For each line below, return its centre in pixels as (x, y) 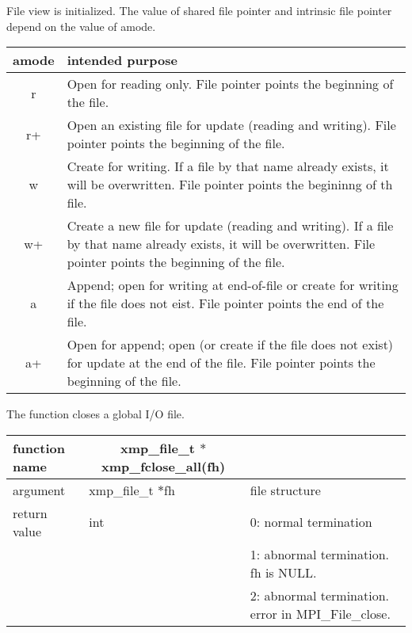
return (30, 513)
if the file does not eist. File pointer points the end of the (225, 303)
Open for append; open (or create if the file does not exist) (230, 345)
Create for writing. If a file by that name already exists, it (228, 166)
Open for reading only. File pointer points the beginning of (230, 84)
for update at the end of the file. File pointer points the (221, 363)
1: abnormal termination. (320, 554)
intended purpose (122, 60)
